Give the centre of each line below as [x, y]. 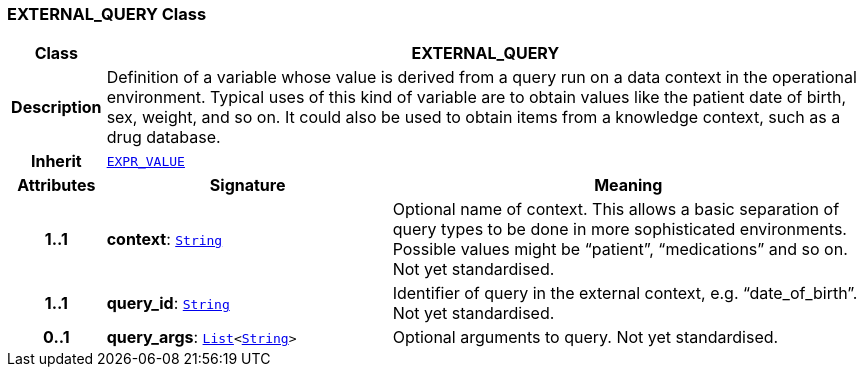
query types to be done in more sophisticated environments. [619, 229]
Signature [247, 185]
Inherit [56, 161]
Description [56, 107]
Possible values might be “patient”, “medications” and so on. [620, 249]
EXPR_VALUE [145, 161]
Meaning [628, 185]
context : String [164, 239]
